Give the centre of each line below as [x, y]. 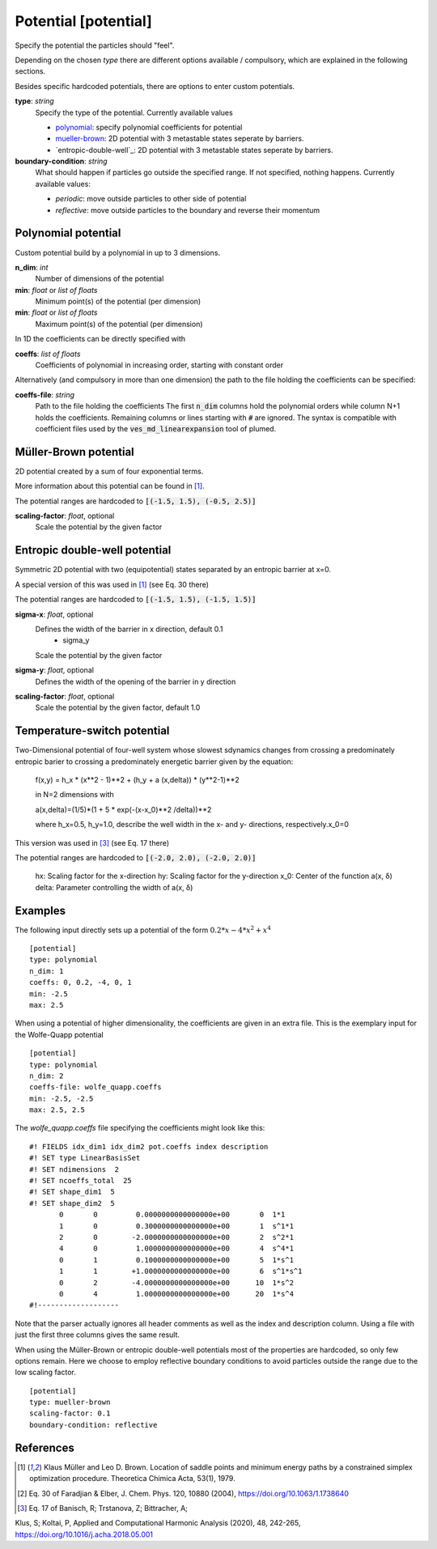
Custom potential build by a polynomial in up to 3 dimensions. [118, 253]
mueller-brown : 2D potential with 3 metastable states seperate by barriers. [180, 138]
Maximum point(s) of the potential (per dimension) [119, 324]
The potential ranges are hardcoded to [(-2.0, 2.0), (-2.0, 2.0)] [136, 857]
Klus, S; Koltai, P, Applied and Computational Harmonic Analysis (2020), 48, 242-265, [158, 1523]
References [45, 1447]
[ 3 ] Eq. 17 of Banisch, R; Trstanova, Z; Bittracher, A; [102, 1508]
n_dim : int [32, 267]
